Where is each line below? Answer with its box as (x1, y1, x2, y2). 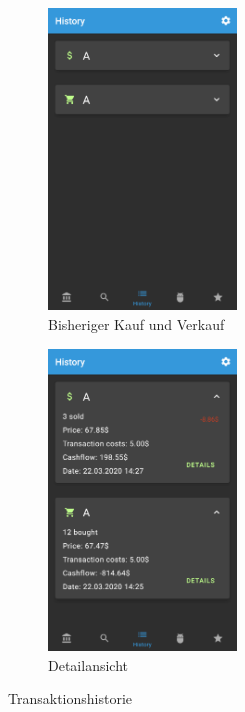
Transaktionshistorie (8, 688, 132, 709)
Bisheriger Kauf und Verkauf (48, 313, 225, 334)
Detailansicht (48, 654, 128, 675)
